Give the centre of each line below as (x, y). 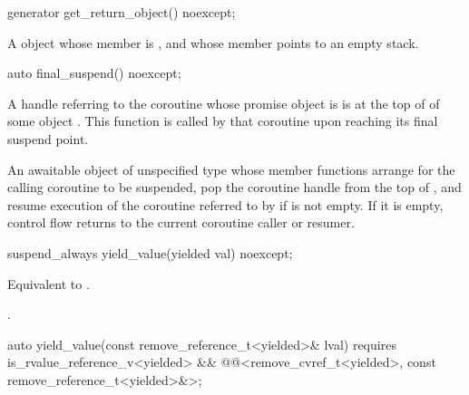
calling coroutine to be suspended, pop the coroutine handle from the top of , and (234, 187)
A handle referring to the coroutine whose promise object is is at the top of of (224, 103)
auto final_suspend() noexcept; (94, 73)
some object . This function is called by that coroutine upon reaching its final (223, 121)
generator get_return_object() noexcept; (122, 12)
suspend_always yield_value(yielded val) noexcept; (150, 252)
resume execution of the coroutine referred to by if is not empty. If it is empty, (225, 204)
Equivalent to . (49, 283)
